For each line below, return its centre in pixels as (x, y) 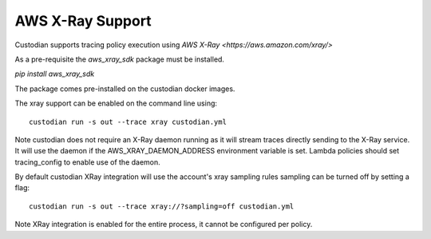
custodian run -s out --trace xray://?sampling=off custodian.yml (162, 206)
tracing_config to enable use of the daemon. (88, 162)
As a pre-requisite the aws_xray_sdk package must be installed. (120, 59)
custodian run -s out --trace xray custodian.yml (128, 121)
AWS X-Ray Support (83, 21)
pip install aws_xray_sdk (55, 74)
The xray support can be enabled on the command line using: (116, 103)
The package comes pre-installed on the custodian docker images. (125, 89)
